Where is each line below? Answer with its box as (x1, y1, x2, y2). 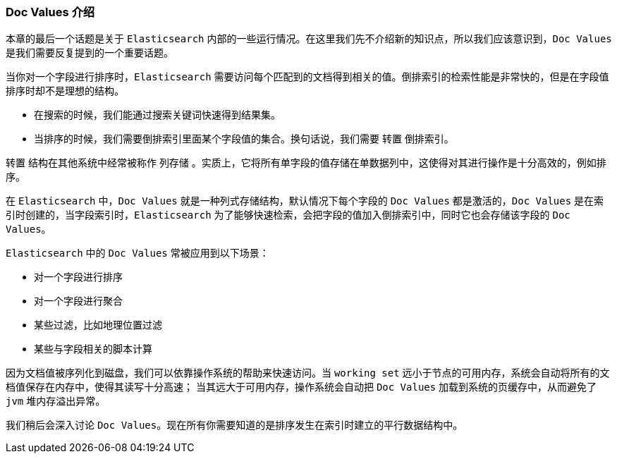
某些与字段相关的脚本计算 (34, 343, 152, 355)
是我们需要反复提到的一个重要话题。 (6, 47, 173, 59)
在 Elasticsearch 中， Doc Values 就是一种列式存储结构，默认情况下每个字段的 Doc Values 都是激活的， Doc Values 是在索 (6, 195, 604, 207)
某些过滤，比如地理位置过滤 (34, 319, 162, 331)
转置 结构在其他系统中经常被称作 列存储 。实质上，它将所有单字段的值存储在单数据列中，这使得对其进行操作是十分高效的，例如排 (6, 157, 606, 169)
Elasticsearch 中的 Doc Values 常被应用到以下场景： (6, 247, 269, 259)
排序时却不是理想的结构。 (6, 85, 124, 97)
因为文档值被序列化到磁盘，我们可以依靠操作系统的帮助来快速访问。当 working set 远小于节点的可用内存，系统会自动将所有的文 (6, 367, 610, 379)
